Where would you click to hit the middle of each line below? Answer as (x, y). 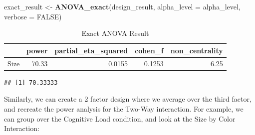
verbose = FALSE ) (33, 16)
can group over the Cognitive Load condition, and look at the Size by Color (120, 118)
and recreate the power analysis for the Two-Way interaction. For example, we (124, 108)
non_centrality (197, 50)
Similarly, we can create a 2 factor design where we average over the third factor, (128, 99)
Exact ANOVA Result (115, 33)
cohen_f (149, 50)
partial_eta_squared (91, 50)
